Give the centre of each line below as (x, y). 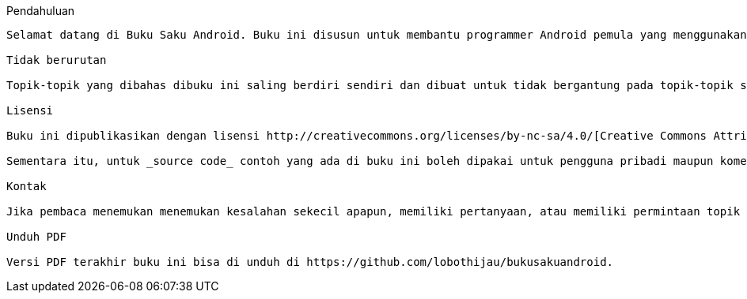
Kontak (27, 186)
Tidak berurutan (57, 60)
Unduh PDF (36, 237)
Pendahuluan (41, 11)
